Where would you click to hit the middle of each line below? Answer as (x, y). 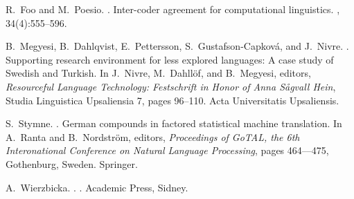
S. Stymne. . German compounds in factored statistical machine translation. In (174, 123)
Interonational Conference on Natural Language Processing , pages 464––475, (167, 150)
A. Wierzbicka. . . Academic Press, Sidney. (97, 187)
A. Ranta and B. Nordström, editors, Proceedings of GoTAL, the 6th (153, 136)
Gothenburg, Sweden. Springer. (72, 163)
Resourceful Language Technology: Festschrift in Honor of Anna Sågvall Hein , (171, 86)
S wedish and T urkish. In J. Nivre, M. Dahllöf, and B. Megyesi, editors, (158, 73)
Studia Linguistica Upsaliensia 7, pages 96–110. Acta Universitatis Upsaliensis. (172, 100)
